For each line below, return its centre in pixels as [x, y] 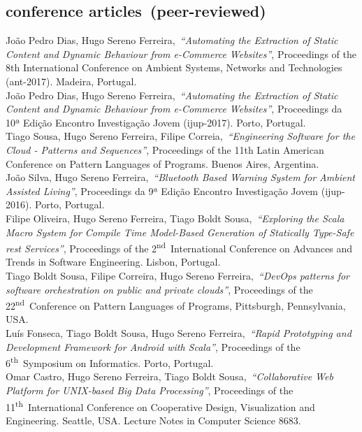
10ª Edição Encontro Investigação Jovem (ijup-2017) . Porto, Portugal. [156, 122]
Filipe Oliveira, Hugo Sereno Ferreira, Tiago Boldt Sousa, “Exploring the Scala [175, 218]
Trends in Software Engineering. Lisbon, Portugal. [113, 262]
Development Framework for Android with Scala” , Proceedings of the [153, 346]
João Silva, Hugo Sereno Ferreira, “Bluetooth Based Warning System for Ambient [180, 177]
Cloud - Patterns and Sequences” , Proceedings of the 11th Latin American [165, 149]
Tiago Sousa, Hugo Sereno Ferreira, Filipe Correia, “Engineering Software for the [180, 136]
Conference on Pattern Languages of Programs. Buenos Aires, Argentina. [162, 163]
